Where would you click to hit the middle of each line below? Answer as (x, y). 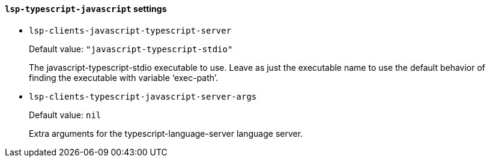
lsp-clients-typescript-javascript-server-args (143, 96)
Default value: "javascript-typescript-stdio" (131, 49)
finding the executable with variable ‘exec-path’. (124, 77)
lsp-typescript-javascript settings (86, 9)
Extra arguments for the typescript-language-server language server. (166, 133)
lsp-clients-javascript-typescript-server (130, 30)
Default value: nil (65, 115)
